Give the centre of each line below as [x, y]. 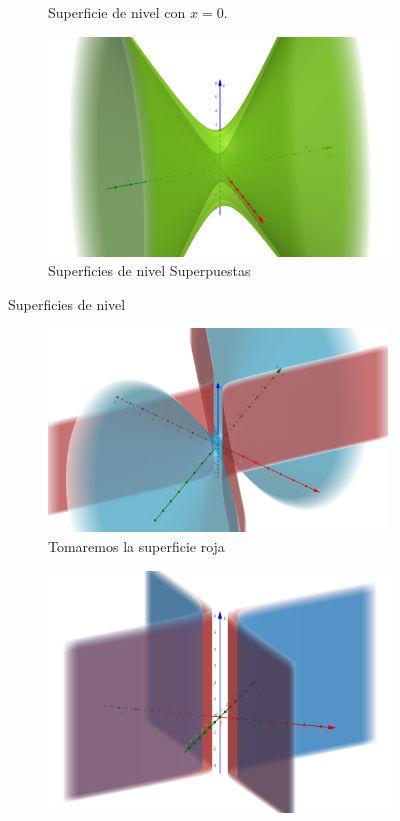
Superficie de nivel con [117, 12]
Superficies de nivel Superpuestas [149, 270]
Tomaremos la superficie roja [136, 545]
